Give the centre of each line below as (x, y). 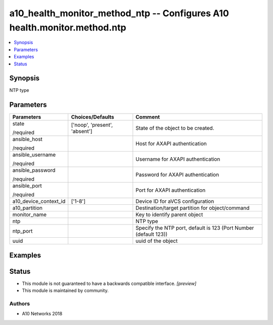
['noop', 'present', (92, 125)
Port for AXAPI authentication (171, 190)
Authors (20, 304)
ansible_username (34, 155)
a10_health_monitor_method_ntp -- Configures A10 (119, 13)
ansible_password (34, 170)
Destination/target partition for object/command (193, 208)
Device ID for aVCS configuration (175, 201)
